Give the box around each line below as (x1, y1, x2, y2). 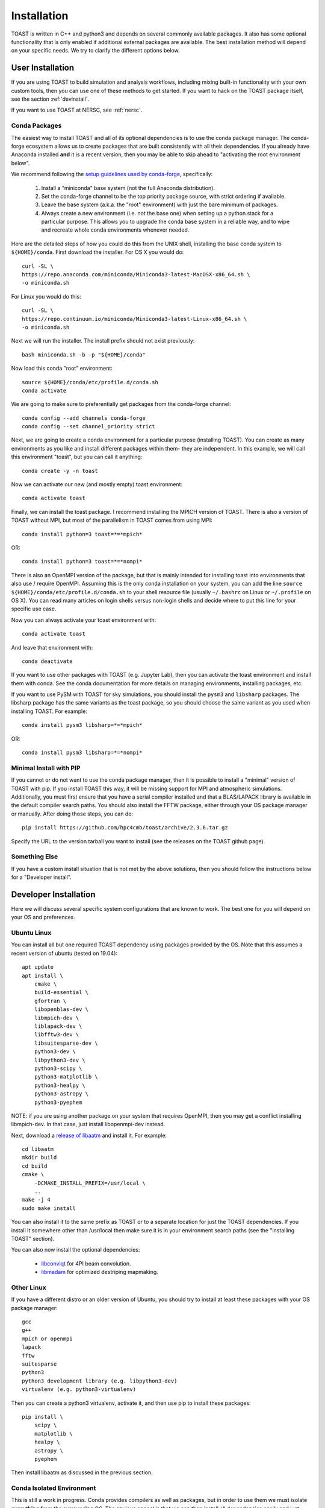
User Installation (11, 63, 75, 73)
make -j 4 (22, 1196, 51, 1203)
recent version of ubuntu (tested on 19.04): (11, 949, 117, 957)
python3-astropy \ (34, 1091, 89, 1097)
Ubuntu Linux (11, 929, 52, 937)
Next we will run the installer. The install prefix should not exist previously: (11, 337, 195, 344)
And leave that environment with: (11, 644, 93, 651)
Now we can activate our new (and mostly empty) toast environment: (11, 481, 183, 488)
